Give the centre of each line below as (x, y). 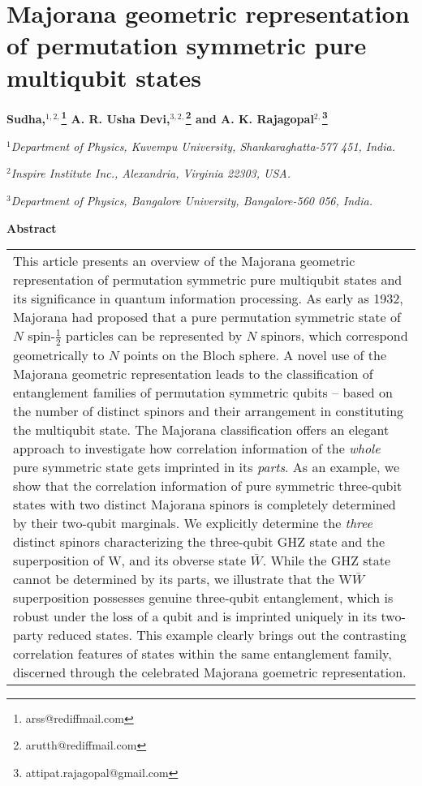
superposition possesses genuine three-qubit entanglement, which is (203, 597)
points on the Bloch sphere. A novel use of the (255, 354)
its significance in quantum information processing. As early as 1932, (208, 299)
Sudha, (26, 119)
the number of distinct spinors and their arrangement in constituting (209, 410)
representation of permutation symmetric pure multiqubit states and (208, 280)
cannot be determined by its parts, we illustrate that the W (183, 578)
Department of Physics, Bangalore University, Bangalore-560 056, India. (192, 200)
